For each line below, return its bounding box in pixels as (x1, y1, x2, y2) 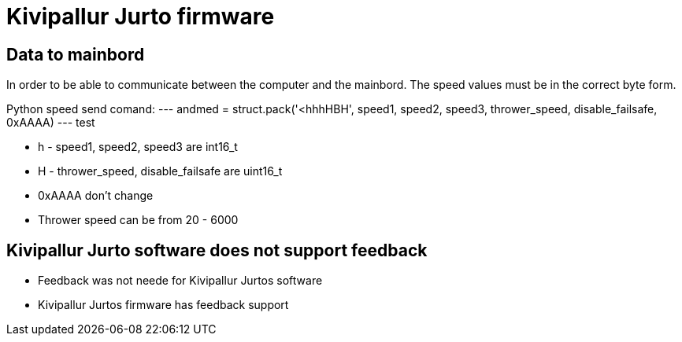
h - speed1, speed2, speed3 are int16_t (38, 140, 238, 154)
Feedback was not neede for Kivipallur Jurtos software (38, 274, 323, 288)
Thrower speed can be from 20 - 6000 (38, 213, 239, 227)
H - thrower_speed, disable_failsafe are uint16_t (38, 164, 283, 178)
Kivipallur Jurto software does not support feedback (6, 240, 428, 260)
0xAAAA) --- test (6, 116, 95, 130)
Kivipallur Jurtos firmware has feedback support (38, 298, 289, 312)
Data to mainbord (6, 44, 145, 64)
